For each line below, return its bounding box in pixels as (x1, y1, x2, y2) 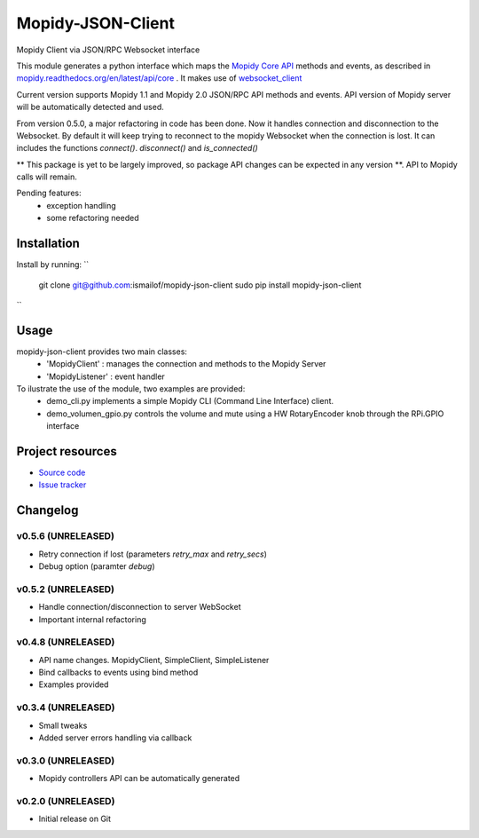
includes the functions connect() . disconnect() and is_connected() (16, 143, 259, 154)
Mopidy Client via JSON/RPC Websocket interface (16, 44, 200, 55)
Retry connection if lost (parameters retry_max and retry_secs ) (38, 549, 268, 559)
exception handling (46, 200, 117, 210)
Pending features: (16, 187, 82, 199)
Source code (38, 467, 86, 478)
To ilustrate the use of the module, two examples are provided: (16, 383, 246, 394)
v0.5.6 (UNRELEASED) (16, 530, 115, 542)
